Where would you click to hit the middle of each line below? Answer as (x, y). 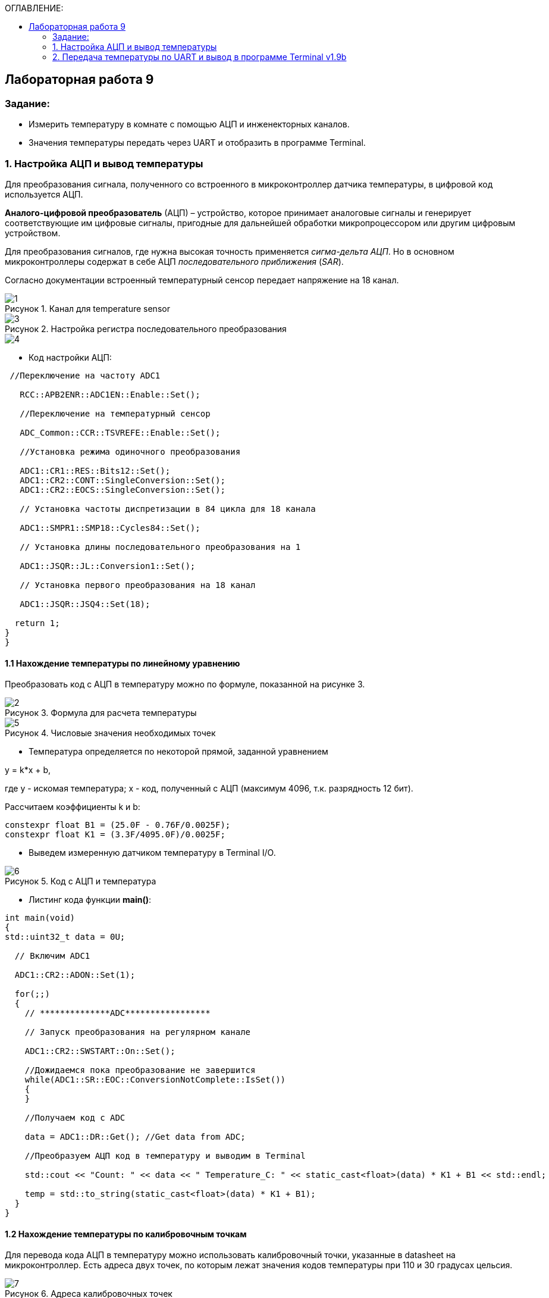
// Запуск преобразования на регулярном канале (138, 1032)
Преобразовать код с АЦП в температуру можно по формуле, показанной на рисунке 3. (185, 684)
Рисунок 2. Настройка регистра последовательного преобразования (146, 329)
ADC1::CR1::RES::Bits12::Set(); (95, 470)
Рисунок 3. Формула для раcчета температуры (101, 713)
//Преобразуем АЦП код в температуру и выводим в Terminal (165, 1156)
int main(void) (40, 918)
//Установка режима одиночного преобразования (130, 451)
